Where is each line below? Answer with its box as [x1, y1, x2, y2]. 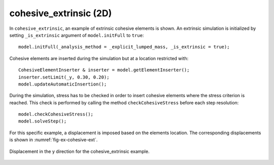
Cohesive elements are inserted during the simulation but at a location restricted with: [9, 55, 189, 61]
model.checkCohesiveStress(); [18, 111, 94, 117]
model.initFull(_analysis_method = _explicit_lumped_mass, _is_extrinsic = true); [18, 44, 230, 50]
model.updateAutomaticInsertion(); [18, 81, 107, 87]
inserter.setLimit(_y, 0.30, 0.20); [18, 74, 110, 80]
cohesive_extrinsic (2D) [9, 8, 112, 19]
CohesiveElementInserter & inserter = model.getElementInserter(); [18, 67, 190, 73]
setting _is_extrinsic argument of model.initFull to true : [9, 32, 144, 38]
